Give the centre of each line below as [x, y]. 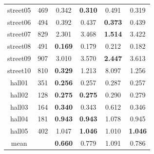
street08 [19, 46]
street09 [19, 58]
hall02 [19, 94]
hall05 [19, 131]
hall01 [19, 82]
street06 [19, 22]
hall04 [19, 119]
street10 [19, 70]
